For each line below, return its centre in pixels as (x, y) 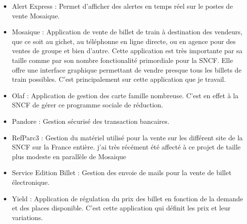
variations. (27, 217)
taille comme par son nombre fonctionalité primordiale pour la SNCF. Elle (122, 60)
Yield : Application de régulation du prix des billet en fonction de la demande (127, 198)
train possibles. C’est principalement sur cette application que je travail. (119, 79)
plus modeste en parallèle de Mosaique (69, 156)
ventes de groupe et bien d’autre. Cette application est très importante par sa (127, 51)
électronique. (31, 182)
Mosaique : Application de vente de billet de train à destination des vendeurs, (127, 32)
